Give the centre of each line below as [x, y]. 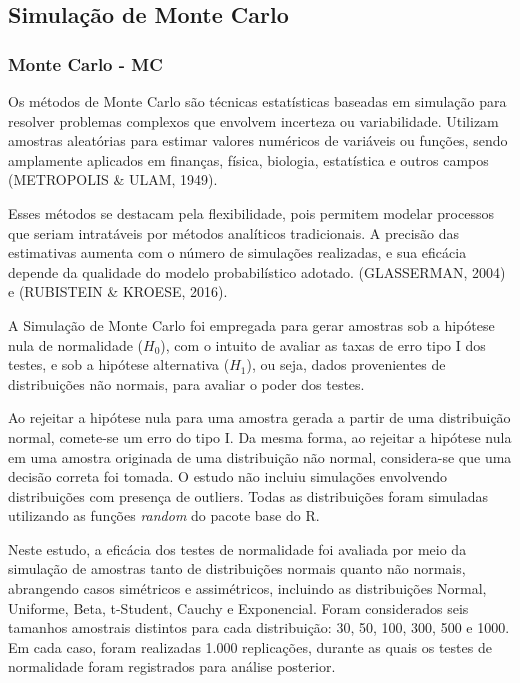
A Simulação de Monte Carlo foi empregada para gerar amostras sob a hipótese [251, 324]
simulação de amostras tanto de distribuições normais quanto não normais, [237, 568]
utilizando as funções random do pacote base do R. [164, 515]
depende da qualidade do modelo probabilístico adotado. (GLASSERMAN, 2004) [257, 271]
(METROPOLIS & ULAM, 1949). [113, 179]
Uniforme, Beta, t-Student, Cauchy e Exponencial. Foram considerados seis [238, 607]
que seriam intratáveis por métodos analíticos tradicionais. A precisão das [234, 232]
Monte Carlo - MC [85, 63]
